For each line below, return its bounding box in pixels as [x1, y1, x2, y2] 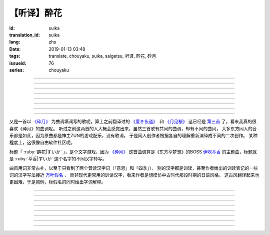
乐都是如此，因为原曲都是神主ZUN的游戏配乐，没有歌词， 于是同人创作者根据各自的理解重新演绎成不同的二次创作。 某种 [9, 133, 257, 139]
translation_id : [9, 32, 40, 38]
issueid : [9, 60, 26, 66]
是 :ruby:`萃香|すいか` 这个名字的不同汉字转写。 [9, 156, 107, 162]
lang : [9, 39, 20, 45]
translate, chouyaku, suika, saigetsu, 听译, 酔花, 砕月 [48, 53, 156, 59]
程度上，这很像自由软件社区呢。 [9, 139, 75, 145]
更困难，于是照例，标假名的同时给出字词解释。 [9, 179, 106, 185]
